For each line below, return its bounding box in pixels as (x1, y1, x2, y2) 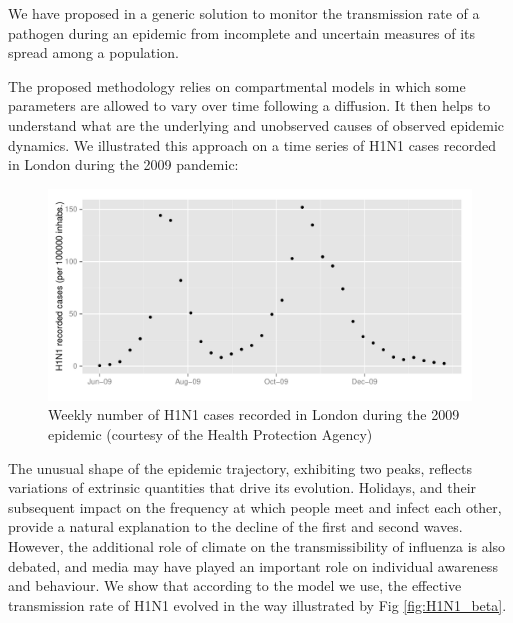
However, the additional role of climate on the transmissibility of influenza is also (8, 535, 506, 556)
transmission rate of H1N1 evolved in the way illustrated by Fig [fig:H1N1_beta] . (8, 594, 507, 615)
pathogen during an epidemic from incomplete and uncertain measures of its (8, 22, 476, 43)
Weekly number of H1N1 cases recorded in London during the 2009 (48, 404, 460, 425)
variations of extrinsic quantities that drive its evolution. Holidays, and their (8, 477, 477, 498)
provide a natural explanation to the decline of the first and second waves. (8, 516, 463, 537)
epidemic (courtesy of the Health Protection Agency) (48, 423, 373, 444)
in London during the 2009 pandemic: (8, 154, 239, 175)
